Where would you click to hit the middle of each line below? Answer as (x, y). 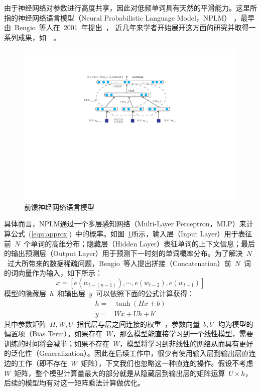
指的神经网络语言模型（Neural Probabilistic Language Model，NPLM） (118, 17)
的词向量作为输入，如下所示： (53, 273)
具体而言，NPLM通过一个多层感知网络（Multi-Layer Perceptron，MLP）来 (125, 224)
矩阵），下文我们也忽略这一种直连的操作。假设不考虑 (167, 363)
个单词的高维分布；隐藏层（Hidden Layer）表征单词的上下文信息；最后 (139, 243)
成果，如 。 (39, 37)
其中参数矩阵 (25, 323)
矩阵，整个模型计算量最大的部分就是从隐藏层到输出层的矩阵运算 (120, 373)
